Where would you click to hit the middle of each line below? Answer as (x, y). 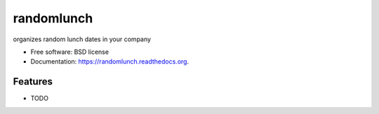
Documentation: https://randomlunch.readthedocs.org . (110, 62)
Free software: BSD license (69, 52)
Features (33, 81)
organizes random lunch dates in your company (82, 39)
